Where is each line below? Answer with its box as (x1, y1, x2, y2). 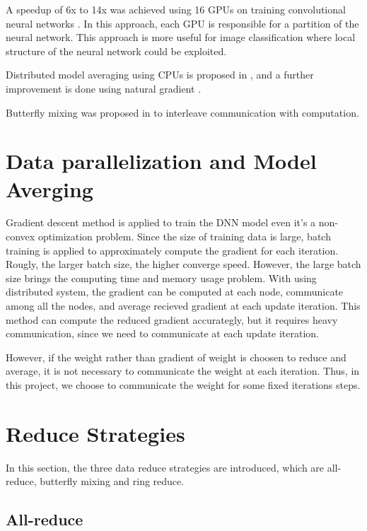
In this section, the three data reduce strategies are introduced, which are (6, 460, 325, 474)
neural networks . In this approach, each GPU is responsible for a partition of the (6, 16, 359, 30)
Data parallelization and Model (6, 146, 317, 175)
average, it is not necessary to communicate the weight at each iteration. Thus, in (6, 363, 360, 378)
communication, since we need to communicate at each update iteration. (6, 326, 320, 341)
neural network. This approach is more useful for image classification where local (6, 30, 356, 45)
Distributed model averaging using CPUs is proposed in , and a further (6, 67, 314, 82)
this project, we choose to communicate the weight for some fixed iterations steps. (6, 378, 361, 392)
